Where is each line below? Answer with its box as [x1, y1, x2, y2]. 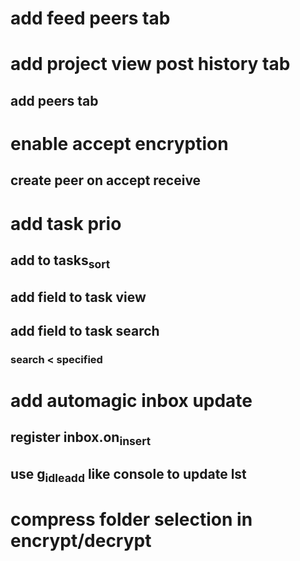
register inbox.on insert [10, 429, 152, 449]
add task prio [10, 212, 122, 235]
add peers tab [10, 92, 99, 109]
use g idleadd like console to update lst [10, 465, 247, 486]
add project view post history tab [10, 53, 291, 76]
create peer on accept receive [10, 172, 202, 189]
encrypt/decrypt [10, 530, 152, 552]
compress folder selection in [10, 508, 253, 531]
